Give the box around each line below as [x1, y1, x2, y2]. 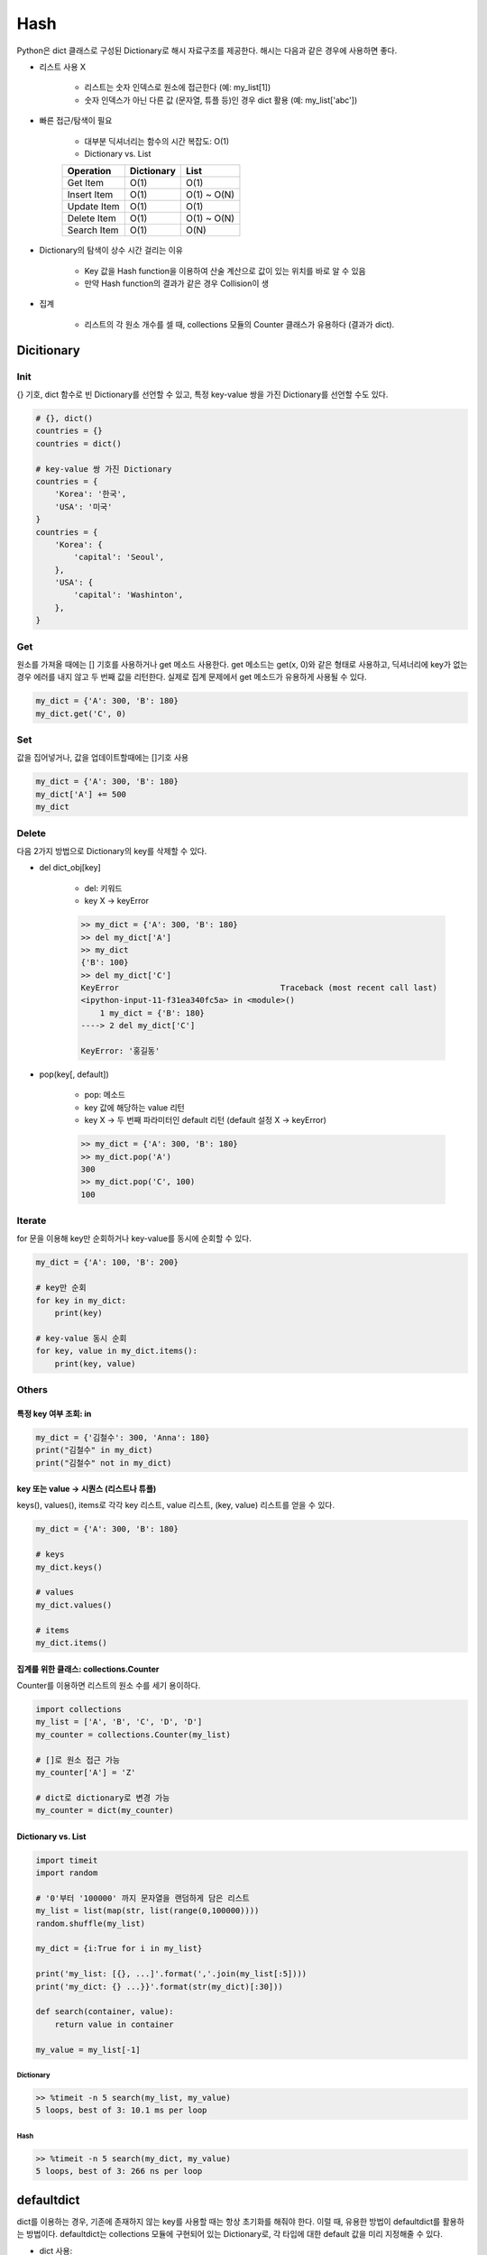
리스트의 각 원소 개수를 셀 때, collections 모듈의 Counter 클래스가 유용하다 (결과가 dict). [84, 318, 395, 329]
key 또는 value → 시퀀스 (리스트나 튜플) [16, 1484, 157, 1495]
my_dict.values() [35, 1599, 113, 1610]
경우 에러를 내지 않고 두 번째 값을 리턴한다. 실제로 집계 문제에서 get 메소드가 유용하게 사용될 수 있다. [16, 672, 367, 683]
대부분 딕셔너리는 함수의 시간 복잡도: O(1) [84, 135, 230, 146]
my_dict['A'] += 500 [35, 789, 126, 799]
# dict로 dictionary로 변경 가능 [35, 1792, 170, 1803]
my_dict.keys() [35, 1561, 103, 1572]
